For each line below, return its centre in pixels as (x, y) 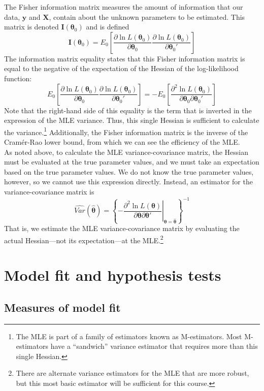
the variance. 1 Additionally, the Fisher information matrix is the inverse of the (126, 131)
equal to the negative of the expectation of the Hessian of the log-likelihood (121, 68)
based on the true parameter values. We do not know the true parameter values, (129, 171)
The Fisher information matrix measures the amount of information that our (124, 7)
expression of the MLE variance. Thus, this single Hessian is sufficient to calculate (132, 120)
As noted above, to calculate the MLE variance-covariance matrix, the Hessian (126, 152)
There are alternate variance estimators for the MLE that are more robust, (133, 373)
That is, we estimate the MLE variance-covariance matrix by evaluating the (122, 228)
